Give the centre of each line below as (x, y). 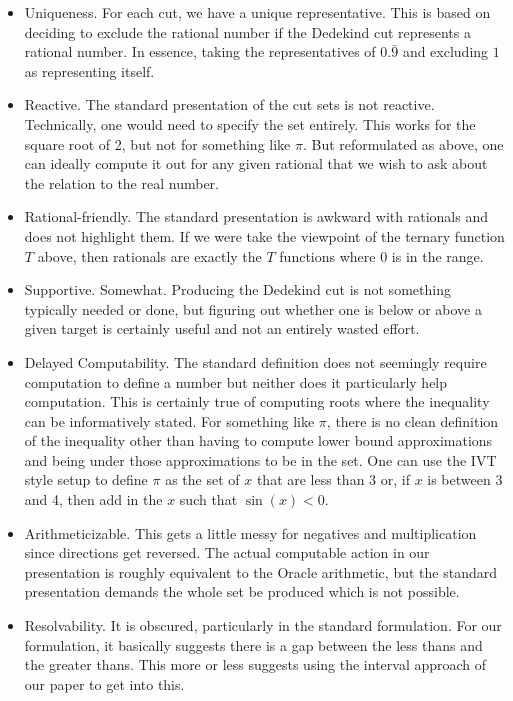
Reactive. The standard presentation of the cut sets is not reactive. (229, 104)
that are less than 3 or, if (333, 479)
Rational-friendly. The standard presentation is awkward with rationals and (256, 216)
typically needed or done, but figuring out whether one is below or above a (253, 308)
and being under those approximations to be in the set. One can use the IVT (260, 459)
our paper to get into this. (104, 683)
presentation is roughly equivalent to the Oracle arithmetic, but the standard (260, 571)
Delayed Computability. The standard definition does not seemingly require (255, 361)
